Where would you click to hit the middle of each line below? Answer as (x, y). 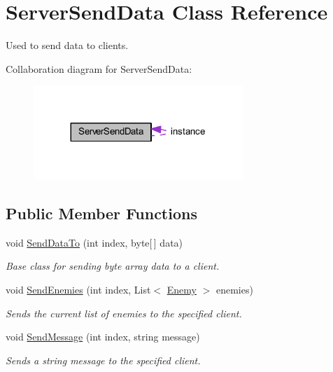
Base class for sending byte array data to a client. (113, 266)
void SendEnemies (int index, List (78, 289)
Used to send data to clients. (67, 45)
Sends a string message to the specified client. (103, 360)
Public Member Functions (101, 213)
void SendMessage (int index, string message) (103, 337)
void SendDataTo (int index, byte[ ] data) (94, 242)
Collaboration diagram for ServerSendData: (99, 68)
